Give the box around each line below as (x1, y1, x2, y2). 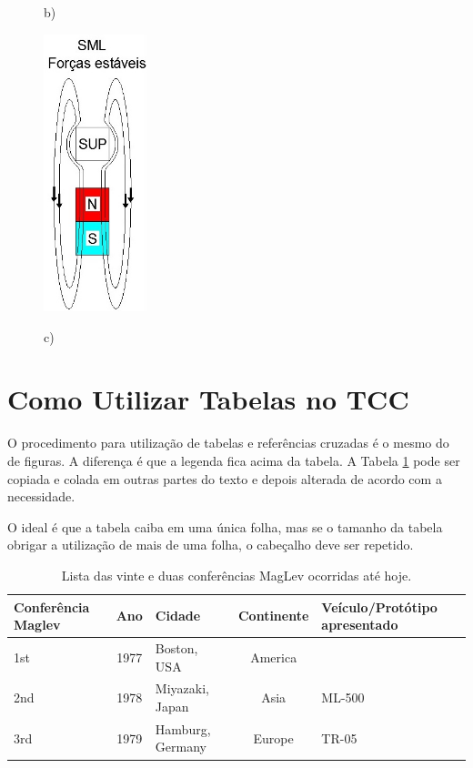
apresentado (321, 615, 398, 634)
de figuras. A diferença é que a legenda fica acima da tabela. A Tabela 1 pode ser (7, 450, 460, 470)
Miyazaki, (155, 679, 209, 698)
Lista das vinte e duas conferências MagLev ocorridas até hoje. (61, 565, 412, 584)
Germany (155, 737, 206, 756)
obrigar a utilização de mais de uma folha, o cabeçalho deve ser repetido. (7, 535, 414, 554)
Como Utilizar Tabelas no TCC (7, 380, 409, 418)
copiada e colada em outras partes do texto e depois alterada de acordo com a (7, 469, 442, 488)
